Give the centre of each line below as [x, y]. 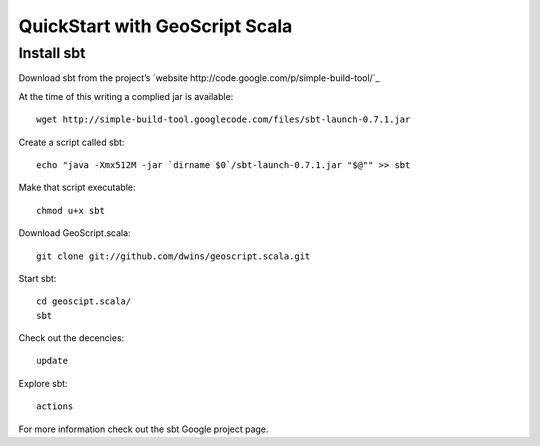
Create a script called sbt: [71, 142]
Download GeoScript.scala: [74, 233]
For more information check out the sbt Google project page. [143, 429]
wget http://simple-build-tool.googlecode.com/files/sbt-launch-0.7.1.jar [223, 119]
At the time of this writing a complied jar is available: [126, 96]
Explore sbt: [43, 383]
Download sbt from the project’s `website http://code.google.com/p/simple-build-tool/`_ [199, 78]
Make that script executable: [77, 187]
